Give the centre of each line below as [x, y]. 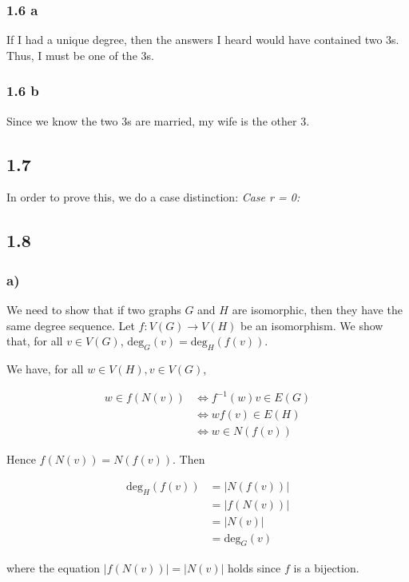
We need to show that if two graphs [94, 310]
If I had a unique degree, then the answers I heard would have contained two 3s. [203, 40]
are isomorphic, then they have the [317, 310]
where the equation [54, 567]
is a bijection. [326, 567]
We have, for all [45, 369]
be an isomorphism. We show [312, 325]
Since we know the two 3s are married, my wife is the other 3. [158, 120]
